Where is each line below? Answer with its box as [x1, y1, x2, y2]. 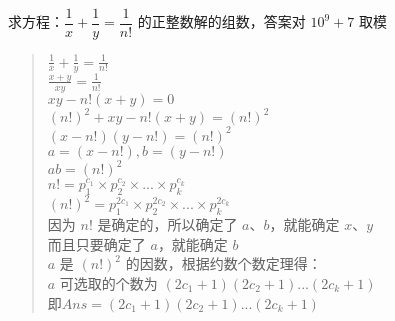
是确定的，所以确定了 [97, 214, 238, 235]
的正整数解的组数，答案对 [137, 11, 306, 32]
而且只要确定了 [47, 233, 146, 254]
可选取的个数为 [59, 272, 158, 293]
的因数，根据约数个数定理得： [125, 253, 322, 274]
